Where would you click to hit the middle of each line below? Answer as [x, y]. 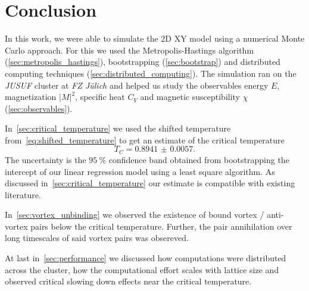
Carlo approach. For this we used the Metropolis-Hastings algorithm [129, 50]
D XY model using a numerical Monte [235, 38]
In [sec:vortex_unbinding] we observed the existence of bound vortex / [135, 215]
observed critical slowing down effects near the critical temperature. [128, 281]
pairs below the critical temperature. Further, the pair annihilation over [161, 226]
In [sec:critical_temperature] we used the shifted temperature [118, 128]
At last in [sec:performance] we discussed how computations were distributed [146, 258]
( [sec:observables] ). [39, 108]
